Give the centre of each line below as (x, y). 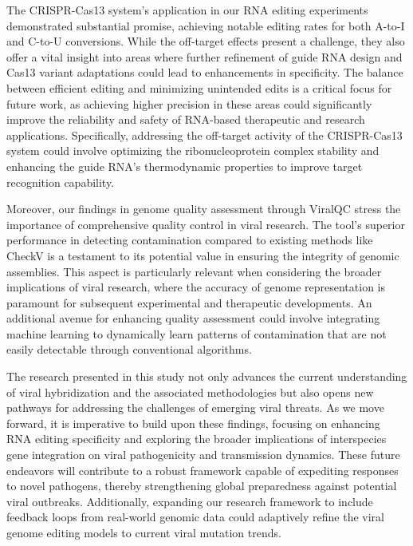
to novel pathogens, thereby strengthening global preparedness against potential (202, 486)
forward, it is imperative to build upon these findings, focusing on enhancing (193, 423)
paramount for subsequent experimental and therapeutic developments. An (189, 302)
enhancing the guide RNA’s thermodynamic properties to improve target (185, 166)
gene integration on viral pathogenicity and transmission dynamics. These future (203, 455)
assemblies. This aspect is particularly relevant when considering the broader (194, 271)
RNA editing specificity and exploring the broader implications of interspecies (197, 439)
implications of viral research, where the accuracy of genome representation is (196, 287)
